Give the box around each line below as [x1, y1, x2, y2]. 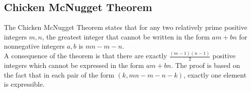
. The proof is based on [171, 60, 240, 70]
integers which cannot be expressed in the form [4, 60, 144, 70]
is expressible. [4, 79, 45, 89]
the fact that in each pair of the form [4, 69, 115, 79]
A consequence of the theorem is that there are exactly [4, 51, 167, 61]
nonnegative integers [4, 41, 65, 51]
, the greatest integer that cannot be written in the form [42, 31, 210, 41]
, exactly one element [183, 69, 247, 79]
